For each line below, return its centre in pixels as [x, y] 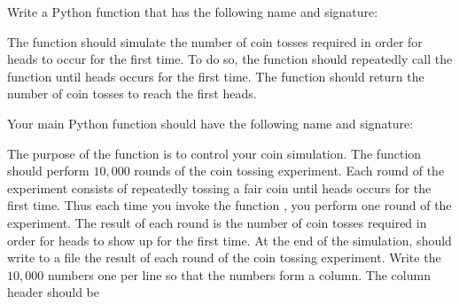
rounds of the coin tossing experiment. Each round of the [289, 171]
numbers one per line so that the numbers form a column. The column [239, 274]
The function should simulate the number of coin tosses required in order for [215, 41]
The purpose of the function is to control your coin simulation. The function [214, 153]
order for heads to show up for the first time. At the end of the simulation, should [229, 240]
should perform [48, 171]
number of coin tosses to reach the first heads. [132, 94]
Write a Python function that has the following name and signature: [193, 12]
